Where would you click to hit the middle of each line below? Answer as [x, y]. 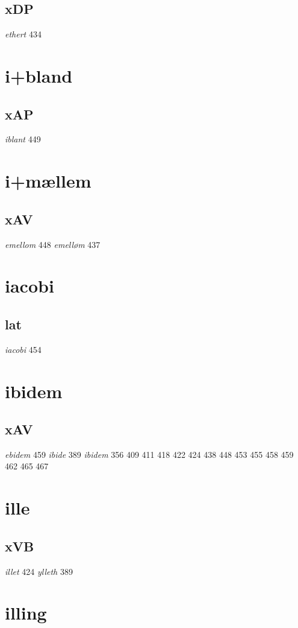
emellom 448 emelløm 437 [53, 244]
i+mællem [48, 181]
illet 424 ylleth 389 [39, 571]
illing [26, 613]
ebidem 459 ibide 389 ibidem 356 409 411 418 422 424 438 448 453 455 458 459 [149, 454]
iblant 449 [23, 139]
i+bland [39, 75]
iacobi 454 [23, 349]
